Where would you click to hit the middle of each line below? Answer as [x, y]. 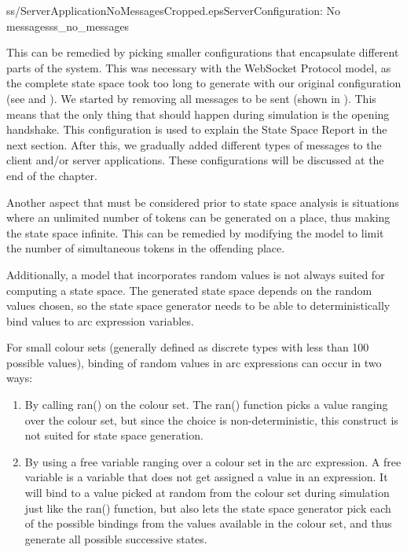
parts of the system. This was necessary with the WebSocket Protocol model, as [199, 67]
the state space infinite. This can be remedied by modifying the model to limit [195, 232]
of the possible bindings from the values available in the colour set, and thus [208, 523]
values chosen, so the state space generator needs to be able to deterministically [198, 305]
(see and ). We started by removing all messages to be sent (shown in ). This [191, 98]
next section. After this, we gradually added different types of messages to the [194, 144]
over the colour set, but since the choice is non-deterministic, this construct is [211, 420]
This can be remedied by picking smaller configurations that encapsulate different [203, 52]
